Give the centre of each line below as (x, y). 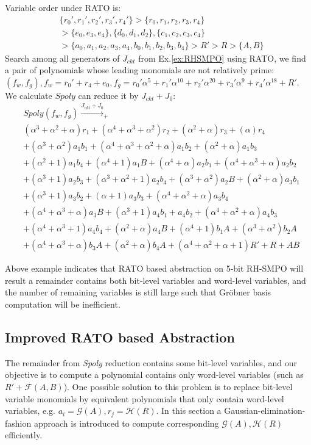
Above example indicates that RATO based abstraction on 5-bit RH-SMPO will (154, 268)
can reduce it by (108, 95)
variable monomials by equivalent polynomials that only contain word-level (145, 398)
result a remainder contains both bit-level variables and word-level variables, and (155, 280)
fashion (18, 423)
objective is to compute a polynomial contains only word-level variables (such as (154, 374)
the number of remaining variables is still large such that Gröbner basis (138, 292)
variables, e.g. (30, 411)
